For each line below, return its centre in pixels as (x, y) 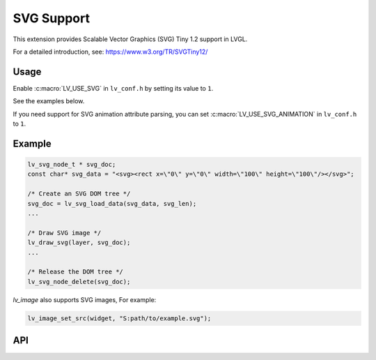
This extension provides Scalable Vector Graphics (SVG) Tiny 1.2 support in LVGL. (130, 39)
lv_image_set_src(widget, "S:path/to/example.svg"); (119, 318)
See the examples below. (49, 101)
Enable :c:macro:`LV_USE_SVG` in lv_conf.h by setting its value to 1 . (113, 88)
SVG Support (52, 18)
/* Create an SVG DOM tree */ (79, 194)
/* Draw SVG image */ (64, 233)
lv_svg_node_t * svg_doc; (72, 165)
